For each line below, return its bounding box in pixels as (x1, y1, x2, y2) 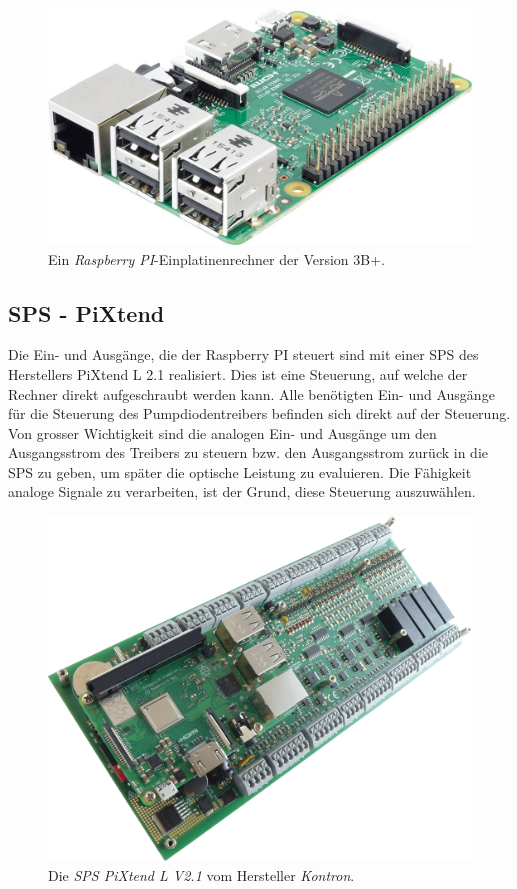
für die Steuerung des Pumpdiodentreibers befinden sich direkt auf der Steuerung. (8, 403, 511, 424)
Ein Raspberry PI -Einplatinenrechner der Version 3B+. (48, 248, 385, 269)
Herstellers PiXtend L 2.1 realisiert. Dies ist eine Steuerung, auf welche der (8, 363, 468, 384)
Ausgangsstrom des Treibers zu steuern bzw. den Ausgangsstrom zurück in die (8, 442, 489, 463)
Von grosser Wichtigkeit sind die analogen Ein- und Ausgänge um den (8, 422, 437, 443)
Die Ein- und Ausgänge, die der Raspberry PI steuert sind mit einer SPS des (8, 344, 479, 365)
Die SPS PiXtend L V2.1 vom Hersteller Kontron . (48, 865, 355, 885)
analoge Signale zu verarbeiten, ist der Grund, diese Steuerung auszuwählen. (8, 481, 476, 502)
